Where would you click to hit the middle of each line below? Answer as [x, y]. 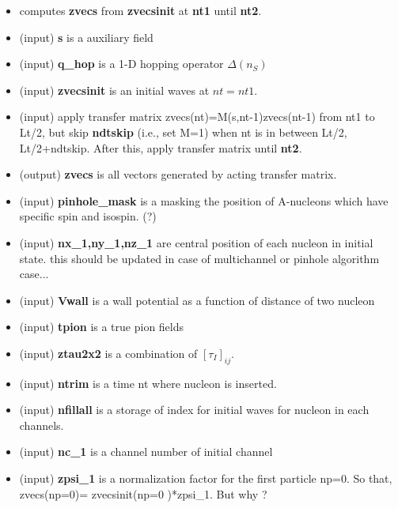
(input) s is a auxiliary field [86, 37]
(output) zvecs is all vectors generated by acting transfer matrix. [178, 174]
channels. [42, 425]
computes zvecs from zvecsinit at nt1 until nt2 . [140, 10]
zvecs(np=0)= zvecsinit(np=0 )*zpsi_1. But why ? [143, 493]
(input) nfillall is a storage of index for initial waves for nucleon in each [194, 410]
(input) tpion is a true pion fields [102, 327]
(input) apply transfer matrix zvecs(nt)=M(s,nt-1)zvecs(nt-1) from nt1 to [197, 117]
